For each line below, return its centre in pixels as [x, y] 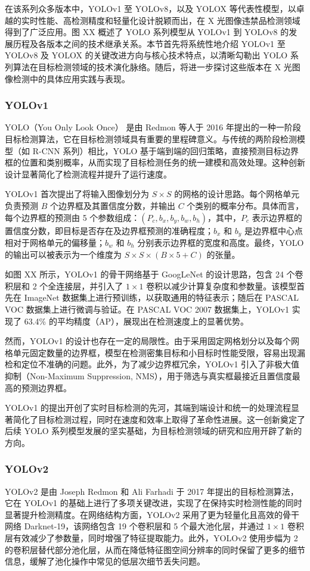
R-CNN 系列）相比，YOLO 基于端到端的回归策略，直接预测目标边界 [166, 150]
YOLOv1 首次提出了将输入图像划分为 [77, 194]
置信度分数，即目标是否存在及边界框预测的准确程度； [109, 230]
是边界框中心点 [274, 230]
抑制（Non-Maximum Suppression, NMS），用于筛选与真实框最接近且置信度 [148, 375]
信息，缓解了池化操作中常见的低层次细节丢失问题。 [105, 561]
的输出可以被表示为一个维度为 [63, 254]
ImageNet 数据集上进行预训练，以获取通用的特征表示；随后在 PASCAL [162, 297]
